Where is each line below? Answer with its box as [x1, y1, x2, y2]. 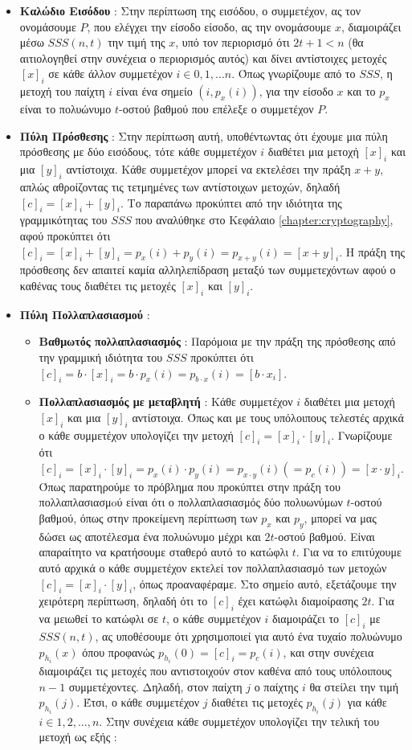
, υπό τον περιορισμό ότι [175, 34, 290, 51]
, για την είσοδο [259, 83, 333, 100]
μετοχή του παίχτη [19, 83, 105, 100]
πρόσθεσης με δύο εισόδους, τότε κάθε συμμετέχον [19, 143, 257, 160]
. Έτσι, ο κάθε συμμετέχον [76, 694, 200, 711]
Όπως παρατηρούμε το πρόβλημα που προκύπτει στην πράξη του [39, 477, 341, 494]
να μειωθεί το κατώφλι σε [39, 610, 159, 627]
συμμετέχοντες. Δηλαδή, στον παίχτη [68, 678, 243, 695]
